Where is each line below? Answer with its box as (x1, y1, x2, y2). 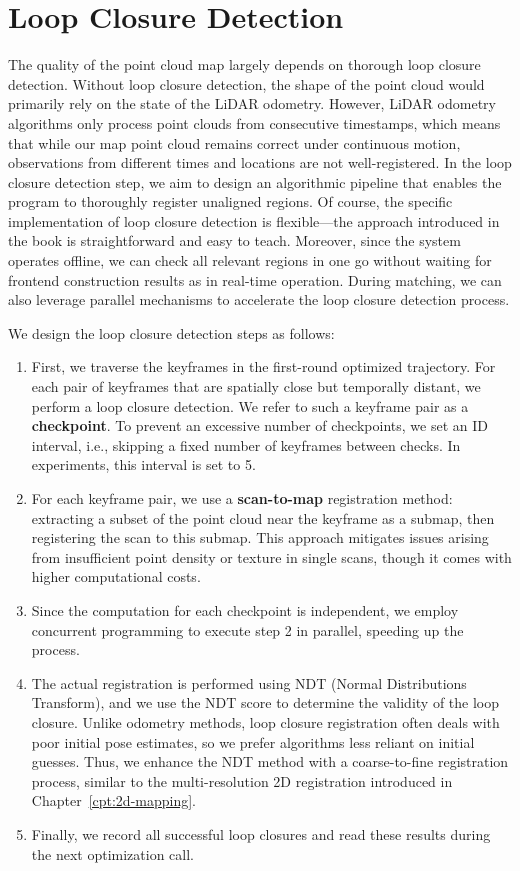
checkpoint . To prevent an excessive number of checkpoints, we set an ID (31, 415, 488, 436)
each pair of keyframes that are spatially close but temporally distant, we (31, 376, 481, 397)
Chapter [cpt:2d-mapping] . (31, 790, 197, 811)
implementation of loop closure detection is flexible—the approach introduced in (8, 210, 500, 231)
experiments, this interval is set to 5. (31, 454, 256, 475)
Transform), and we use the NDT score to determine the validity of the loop (31, 692, 500, 713)
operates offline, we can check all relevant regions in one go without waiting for (8, 250, 492, 271)
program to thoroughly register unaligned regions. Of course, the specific (8, 191, 453, 212)
